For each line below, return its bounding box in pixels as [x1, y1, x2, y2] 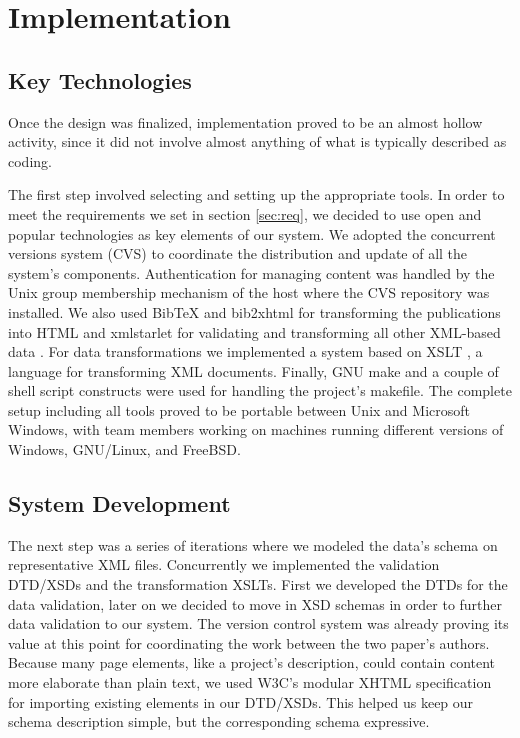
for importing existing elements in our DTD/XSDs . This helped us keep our [8, 691, 474, 712]
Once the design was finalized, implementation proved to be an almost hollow [8, 111, 483, 132]
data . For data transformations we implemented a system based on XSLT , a [8, 341, 483, 362]
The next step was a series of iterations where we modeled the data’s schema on [8, 534, 498, 555]
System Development [8, 488, 231, 519]
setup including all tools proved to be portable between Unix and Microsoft [8, 399, 470, 420]
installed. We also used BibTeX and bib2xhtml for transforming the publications [8, 301, 501, 322]
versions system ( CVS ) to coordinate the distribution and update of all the [8, 243, 468, 264]
